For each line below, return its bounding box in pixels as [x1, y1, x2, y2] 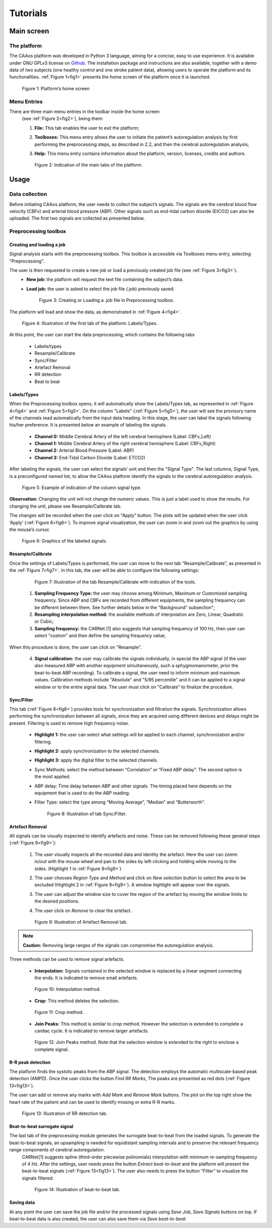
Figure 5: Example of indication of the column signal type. [22, 485, 142, 491]
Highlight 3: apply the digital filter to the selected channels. [34, 757, 158, 763]
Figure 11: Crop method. [34, 1009, 84, 1016]
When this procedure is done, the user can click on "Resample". [9, 644, 142, 650]
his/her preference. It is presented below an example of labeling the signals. [9, 422, 167, 428]
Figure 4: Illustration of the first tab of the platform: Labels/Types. [22, 320, 158, 326]
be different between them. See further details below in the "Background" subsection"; [34, 604, 215, 610]
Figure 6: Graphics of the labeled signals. [22, 538, 108, 544]
